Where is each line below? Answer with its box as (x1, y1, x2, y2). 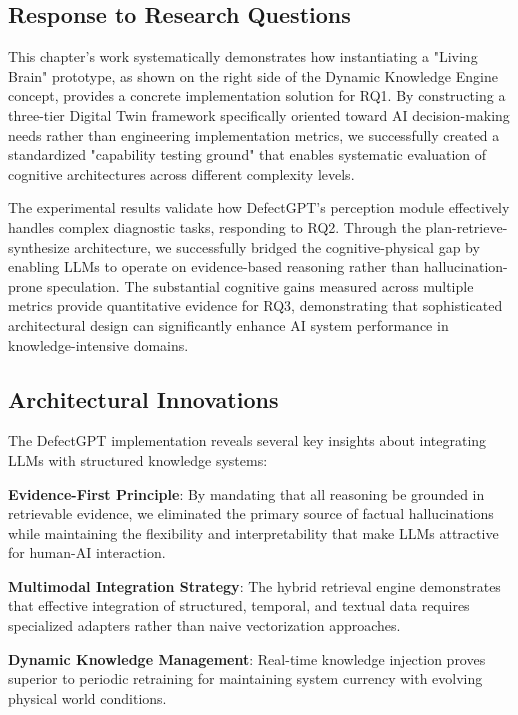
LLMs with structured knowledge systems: (8, 449, 268, 470)
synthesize (8, 236, 70, 257)
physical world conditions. (8, 687, 167, 708)
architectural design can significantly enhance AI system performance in (8, 314, 449, 335)
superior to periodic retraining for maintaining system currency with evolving (8, 668, 483, 689)
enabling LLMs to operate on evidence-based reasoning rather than (8, 256, 420, 277)
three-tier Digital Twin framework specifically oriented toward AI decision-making (8, 104, 510, 125)
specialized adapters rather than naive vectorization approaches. (8, 615, 401, 636)
